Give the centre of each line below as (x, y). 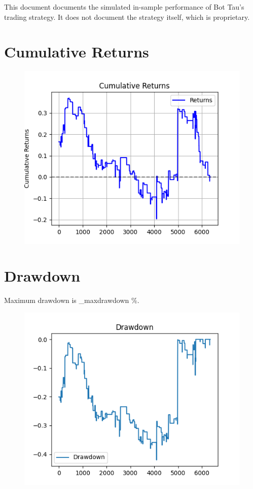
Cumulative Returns (77, 52)
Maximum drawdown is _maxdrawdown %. (72, 300)
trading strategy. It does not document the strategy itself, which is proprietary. (127, 17)
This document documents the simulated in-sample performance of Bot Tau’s (124, 7)
